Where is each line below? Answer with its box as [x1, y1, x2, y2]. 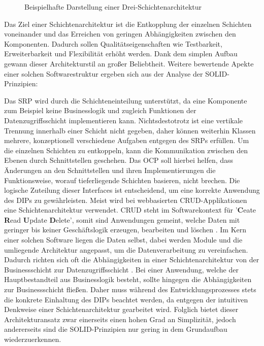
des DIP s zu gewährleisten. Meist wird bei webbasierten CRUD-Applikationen [4, 194, 247, 205]
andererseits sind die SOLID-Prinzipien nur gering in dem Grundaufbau [4, 324, 227, 334]
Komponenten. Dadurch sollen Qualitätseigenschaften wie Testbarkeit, [4, 38, 222, 49]
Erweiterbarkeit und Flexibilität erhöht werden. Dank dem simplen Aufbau [4, 48, 238, 59]
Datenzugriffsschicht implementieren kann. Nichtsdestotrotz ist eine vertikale [4, 115, 243, 125]
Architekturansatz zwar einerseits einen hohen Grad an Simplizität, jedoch [4, 314, 236, 324]
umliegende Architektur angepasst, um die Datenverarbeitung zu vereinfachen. [4, 244, 248, 255]
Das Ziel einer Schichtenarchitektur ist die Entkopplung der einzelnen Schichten [4, 18, 252, 29]
